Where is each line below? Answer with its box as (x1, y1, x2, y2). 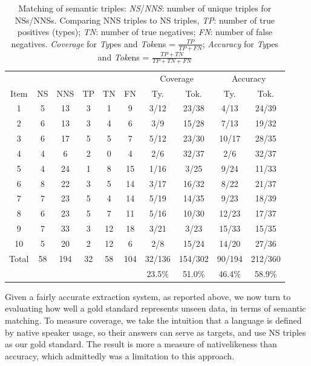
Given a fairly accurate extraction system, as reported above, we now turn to (5, 290, 291, 302)
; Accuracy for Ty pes (202, 37, 279, 50)
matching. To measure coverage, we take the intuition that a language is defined (5, 313, 302, 326)
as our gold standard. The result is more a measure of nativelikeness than (5, 338, 277, 350)
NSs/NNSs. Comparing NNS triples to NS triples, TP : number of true (15, 13, 275, 26)
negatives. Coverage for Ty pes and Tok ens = (11, 37, 175, 50)
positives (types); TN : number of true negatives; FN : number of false (17, 25, 272, 38)
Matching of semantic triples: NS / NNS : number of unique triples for (18, 2, 272, 14)
